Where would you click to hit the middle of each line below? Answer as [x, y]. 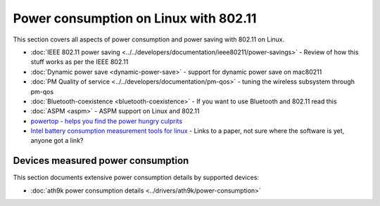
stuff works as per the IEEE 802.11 [80, 62]
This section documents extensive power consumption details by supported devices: [136, 178]
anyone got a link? [57, 141]
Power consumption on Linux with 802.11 [135, 18]
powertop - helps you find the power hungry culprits [107, 121]
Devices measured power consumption [101, 161]
